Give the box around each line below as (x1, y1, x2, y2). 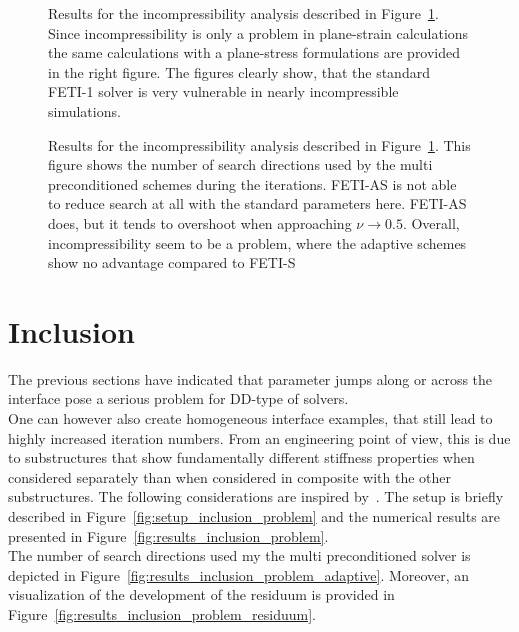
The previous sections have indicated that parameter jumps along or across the (8, 368, 493, 389)
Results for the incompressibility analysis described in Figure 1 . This (48, 134, 471, 155)
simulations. (48, 100, 121, 121)
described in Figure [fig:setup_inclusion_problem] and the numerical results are (8, 506, 501, 526)
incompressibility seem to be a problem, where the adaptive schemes (48, 232, 467, 253)
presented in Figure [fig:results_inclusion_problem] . (8, 525, 329, 546)
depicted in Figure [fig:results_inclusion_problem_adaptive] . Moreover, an (8, 564, 470, 585)
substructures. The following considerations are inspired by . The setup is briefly (8, 486, 504, 507)
